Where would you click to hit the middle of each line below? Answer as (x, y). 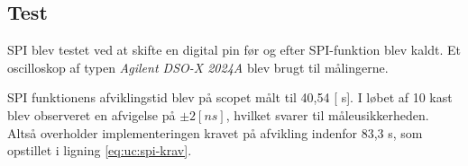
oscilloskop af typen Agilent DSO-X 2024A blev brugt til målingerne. (198, 67)
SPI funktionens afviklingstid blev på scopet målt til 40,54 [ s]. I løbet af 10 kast (230, 97)
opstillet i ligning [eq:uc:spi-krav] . (100, 150)
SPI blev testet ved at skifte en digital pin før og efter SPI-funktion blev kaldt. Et (234, 50)
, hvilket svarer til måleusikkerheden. (327, 114)
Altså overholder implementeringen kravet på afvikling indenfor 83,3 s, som (215, 132)
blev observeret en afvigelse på (92, 114)
